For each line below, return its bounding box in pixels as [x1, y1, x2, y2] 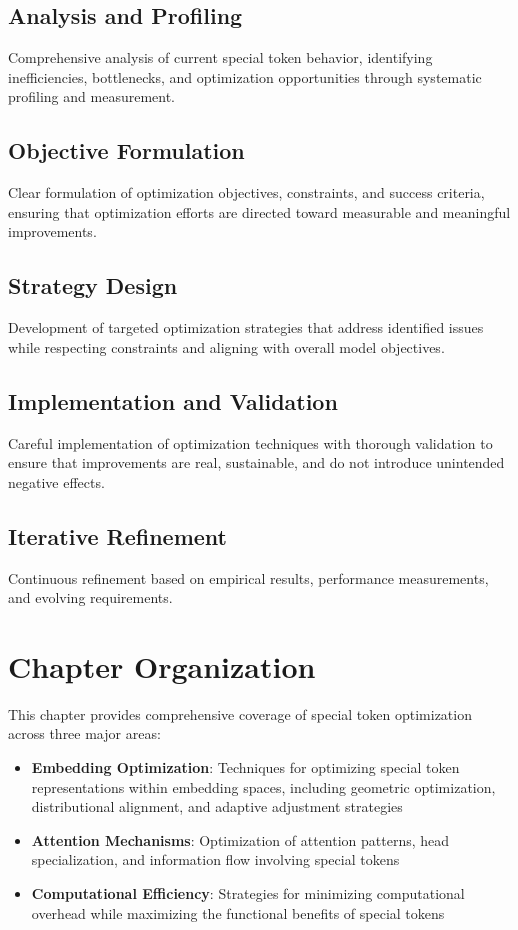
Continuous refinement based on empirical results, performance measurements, [8, 567, 489, 588]
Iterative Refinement [8, 520, 227, 551]
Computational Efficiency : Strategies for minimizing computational [31, 883, 465, 904]
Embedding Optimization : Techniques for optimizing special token [31, 757, 460, 778]
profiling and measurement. [8, 86, 176, 107]
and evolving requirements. [8, 587, 173, 608]
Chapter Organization [8, 645, 316, 686]
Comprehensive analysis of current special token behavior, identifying [8, 47, 433, 68]
